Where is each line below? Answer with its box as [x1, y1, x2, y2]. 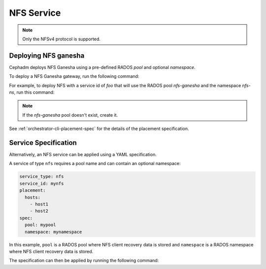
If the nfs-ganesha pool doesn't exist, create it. [22, 112, 118, 118]
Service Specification [9, 138, 77, 147]
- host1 [30, 202, 49, 207]
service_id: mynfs [19, 180, 64, 186]
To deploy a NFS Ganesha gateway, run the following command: [9, 73, 139, 79]
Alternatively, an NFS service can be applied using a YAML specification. [9, 152, 157, 158]
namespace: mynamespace [25, 229, 82, 235]
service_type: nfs [19, 174, 64, 179]
